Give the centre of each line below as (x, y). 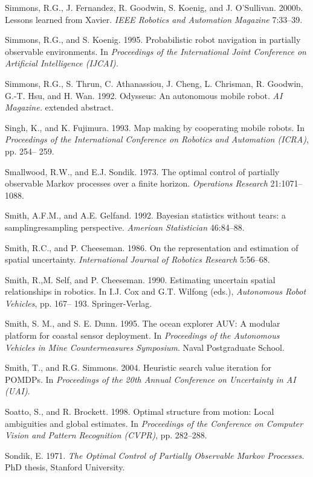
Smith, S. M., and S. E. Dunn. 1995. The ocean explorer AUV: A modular (143, 323)
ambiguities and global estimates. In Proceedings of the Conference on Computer (154, 423)
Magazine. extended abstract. (59, 107)
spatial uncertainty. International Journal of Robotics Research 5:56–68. (137, 259)
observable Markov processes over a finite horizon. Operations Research (136, 183)
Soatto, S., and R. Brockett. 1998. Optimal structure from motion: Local (140, 411)
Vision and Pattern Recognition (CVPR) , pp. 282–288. (106, 435)
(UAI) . (18, 391)
